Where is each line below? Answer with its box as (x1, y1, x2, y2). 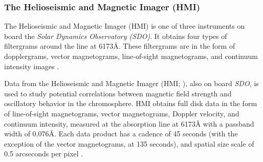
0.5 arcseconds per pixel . (4, 148, 83, 159)
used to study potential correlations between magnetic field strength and (4, 88, 232, 98)
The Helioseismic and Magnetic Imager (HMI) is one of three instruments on (4, 21, 245, 31)
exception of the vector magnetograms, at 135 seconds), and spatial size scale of (4, 138, 254, 149)
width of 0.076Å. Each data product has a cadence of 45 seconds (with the (4, 128, 238, 139)
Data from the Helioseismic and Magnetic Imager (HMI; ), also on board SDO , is (4, 78, 259, 89)
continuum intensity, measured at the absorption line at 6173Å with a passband (4, 118, 254, 129)
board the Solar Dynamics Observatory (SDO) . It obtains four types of (4, 30, 227, 41)
